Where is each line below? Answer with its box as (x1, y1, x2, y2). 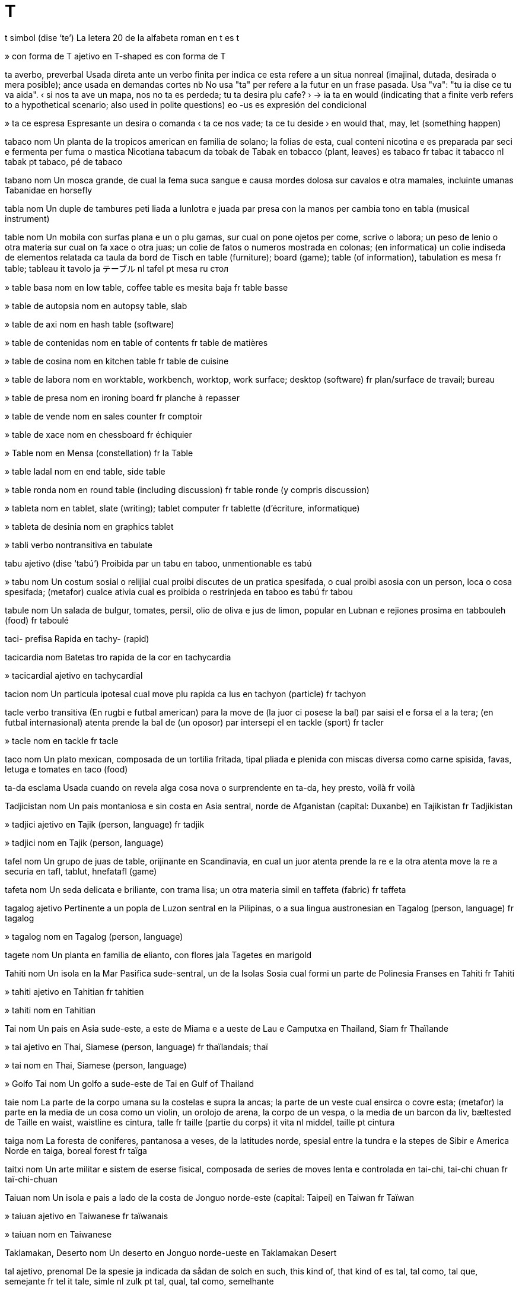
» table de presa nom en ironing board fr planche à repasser (5, 392, 240, 403)
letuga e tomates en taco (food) (5, 764, 128, 774)
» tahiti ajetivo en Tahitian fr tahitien (5, 986, 144, 997)
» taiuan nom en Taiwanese (5, 1229, 112, 1239)
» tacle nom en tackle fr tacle (5, 735, 119, 746)
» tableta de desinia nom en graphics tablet (5, 521, 174, 532)
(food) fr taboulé (5, 615, 69, 625)
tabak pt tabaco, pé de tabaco (5, 156, 123, 167)
